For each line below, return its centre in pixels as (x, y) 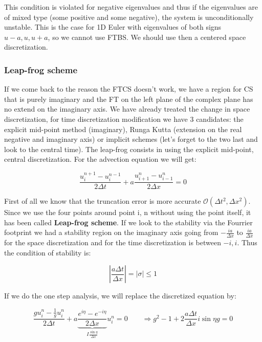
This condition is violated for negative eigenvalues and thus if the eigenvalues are (131, 7)
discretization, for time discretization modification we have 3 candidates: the (124, 119)
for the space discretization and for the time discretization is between (113, 242)
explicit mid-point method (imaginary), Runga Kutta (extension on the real (123, 129)
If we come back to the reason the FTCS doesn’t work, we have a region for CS (129, 89)
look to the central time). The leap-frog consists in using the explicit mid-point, (129, 149)
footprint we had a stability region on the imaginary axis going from (111, 232)
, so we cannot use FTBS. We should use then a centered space (147, 37)
